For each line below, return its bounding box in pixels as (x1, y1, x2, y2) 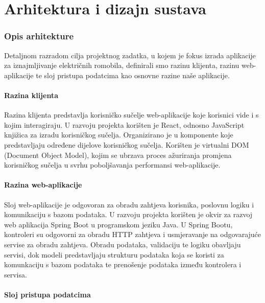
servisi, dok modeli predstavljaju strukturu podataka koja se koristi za (4, 249, 224, 260)
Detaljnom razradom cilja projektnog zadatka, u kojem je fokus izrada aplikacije (4, 50, 256, 60)
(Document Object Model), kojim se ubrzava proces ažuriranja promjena (4, 149, 232, 160)
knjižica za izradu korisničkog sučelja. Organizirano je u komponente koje (4, 129, 233, 140)
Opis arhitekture (4, 30, 74, 42)
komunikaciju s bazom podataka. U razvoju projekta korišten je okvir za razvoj (4, 209, 253, 220)
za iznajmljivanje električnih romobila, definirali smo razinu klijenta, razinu (4, 60, 239, 71)
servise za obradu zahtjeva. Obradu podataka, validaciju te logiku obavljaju (4, 239, 241, 249)
